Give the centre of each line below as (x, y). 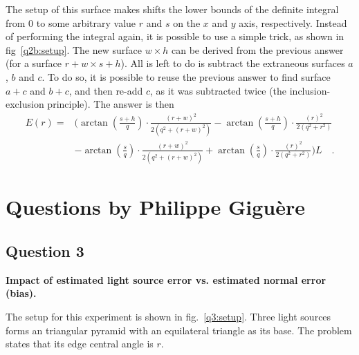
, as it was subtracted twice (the (219, 90)
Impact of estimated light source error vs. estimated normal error (166, 279)
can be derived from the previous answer (258, 49)
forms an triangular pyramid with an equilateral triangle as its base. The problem (179, 330)
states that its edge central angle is (80, 344)
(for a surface (34, 63)
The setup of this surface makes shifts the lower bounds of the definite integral (172, 9)
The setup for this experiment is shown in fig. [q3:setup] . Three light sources (168, 316)
